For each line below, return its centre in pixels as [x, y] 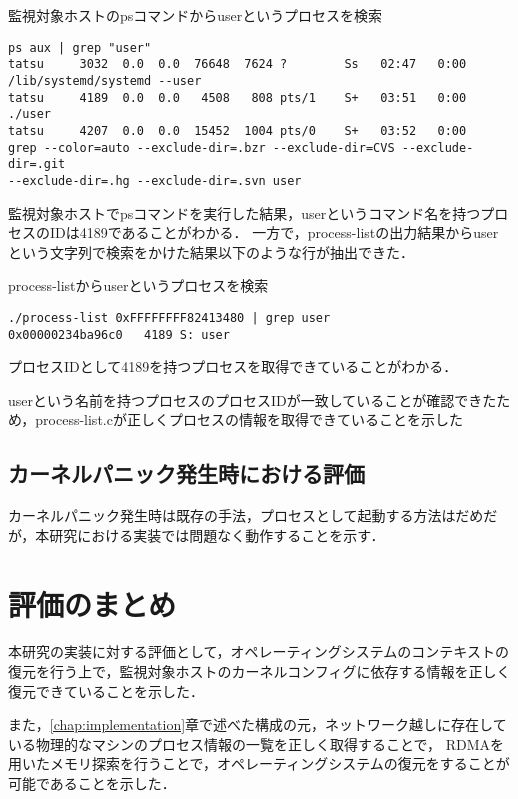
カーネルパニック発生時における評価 [186, 473]
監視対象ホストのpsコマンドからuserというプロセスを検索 [195, 15]
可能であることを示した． [92, 783]
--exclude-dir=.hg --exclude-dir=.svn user [155, 180]
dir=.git [37, 164]
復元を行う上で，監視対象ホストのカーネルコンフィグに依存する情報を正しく [259, 671]
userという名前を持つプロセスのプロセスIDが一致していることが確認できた [252, 399]
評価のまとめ [92, 603]
